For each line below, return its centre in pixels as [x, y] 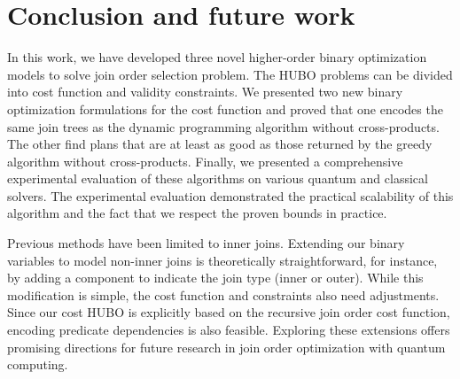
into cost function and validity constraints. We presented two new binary [205, 92]
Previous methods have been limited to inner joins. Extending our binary [206, 243]
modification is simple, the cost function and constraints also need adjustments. [223, 294]
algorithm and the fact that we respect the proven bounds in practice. [197, 213]
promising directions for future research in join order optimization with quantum [226, 347]
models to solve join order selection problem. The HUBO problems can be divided [230, 74]
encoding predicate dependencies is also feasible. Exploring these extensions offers [229, 330]
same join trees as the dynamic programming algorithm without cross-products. [223, 126]
